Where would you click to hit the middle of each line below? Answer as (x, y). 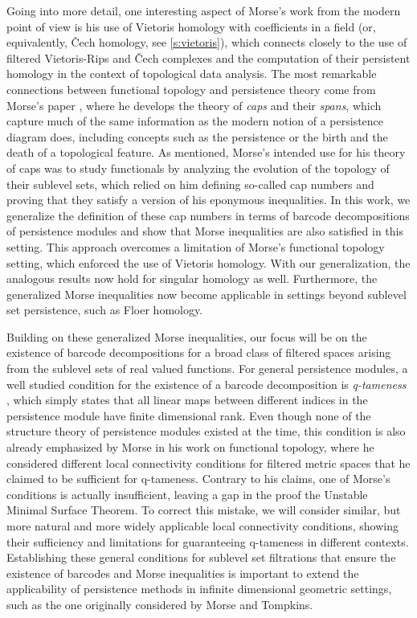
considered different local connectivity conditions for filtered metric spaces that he (208, 462)
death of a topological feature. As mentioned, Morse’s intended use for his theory (206, 152)
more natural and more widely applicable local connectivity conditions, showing (202, 526)
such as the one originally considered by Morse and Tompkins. (160, 604)
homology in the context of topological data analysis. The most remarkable (192, 74)
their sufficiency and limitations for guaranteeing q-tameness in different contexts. (208, 541)
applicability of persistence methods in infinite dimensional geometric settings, (199, 589)
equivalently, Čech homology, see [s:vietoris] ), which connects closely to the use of (207, 42)
